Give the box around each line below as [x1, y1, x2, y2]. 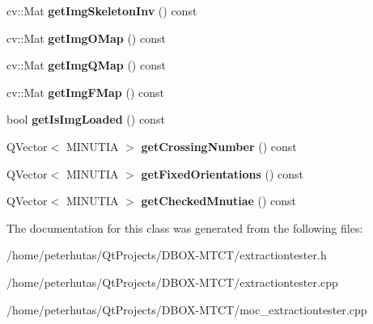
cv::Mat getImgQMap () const [6, 57, 166, 74]
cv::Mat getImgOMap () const [6, 29, 166, 46]
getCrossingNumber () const [141, 137, 297, 154]
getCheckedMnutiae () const [141, 192, 297, 209]
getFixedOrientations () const [141, 165, 304, 182]
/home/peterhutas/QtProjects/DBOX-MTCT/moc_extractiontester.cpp [6, 301, 367, 318]
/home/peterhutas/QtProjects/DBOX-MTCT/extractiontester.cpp [6, 273, 338, 290]
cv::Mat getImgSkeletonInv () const [6, 2, 197, 19]
